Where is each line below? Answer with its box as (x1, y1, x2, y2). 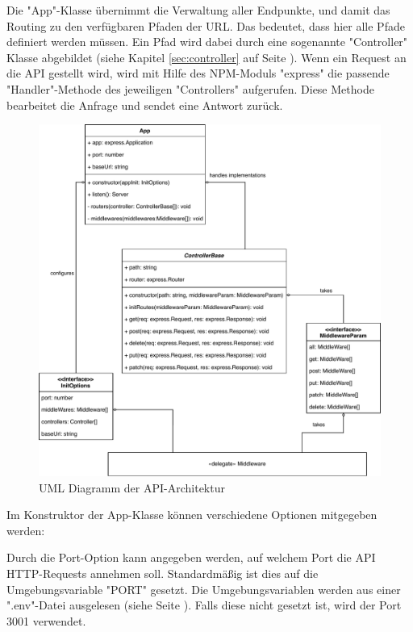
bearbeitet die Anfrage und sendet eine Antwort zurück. (6, 96, 283, 113)
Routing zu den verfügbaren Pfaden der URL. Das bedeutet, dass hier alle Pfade (6, 17, 405, 34)
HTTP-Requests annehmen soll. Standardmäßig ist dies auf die (6, 565, 319, 582)
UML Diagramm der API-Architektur (39, 479, 225, 496)
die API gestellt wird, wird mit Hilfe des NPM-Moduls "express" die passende (6, 65, 390, 82)
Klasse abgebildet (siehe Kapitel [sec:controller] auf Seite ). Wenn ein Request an (6, 48, 407, 65)
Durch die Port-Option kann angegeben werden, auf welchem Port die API (6, 549, 376, 566)
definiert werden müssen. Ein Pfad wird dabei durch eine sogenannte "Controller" (6, 33, 408, 50)
